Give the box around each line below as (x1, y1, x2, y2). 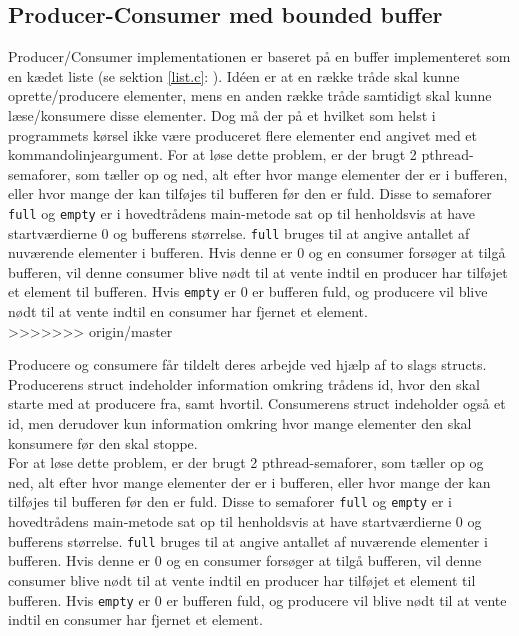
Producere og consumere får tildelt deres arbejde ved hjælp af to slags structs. (8, 354, 487, 375)
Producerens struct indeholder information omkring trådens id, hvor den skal (8, 373, 480, 394)
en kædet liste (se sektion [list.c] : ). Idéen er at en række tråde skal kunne (8, 65, 460, 86)
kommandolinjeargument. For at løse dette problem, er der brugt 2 (8, 144, 417, 165)
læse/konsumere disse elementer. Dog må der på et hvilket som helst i (8, 104, 436, 125)
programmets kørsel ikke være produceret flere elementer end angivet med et (8, 124, 478, 145)
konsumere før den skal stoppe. (8, 432, 198, 453)
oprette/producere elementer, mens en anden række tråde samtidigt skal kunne (8, 85, 492, 106)
